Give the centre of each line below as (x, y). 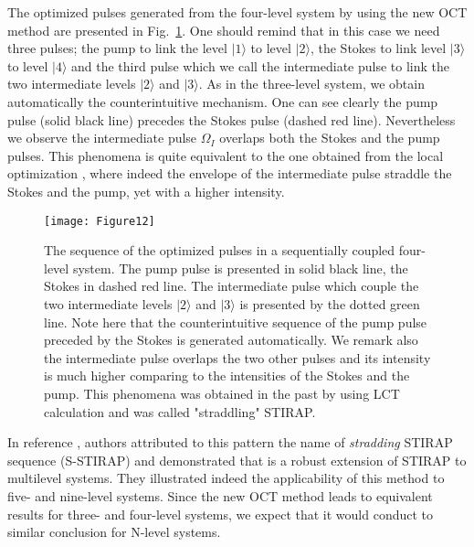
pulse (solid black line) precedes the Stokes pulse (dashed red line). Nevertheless (232, 119)
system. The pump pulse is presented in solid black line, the (240, 268)
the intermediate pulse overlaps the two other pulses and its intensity (237, 357)
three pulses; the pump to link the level (117, 48)
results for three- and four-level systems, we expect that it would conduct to (221, 514)
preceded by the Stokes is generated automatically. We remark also (231, 340)
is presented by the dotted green (330, 303)
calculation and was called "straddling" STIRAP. (180, 411)
